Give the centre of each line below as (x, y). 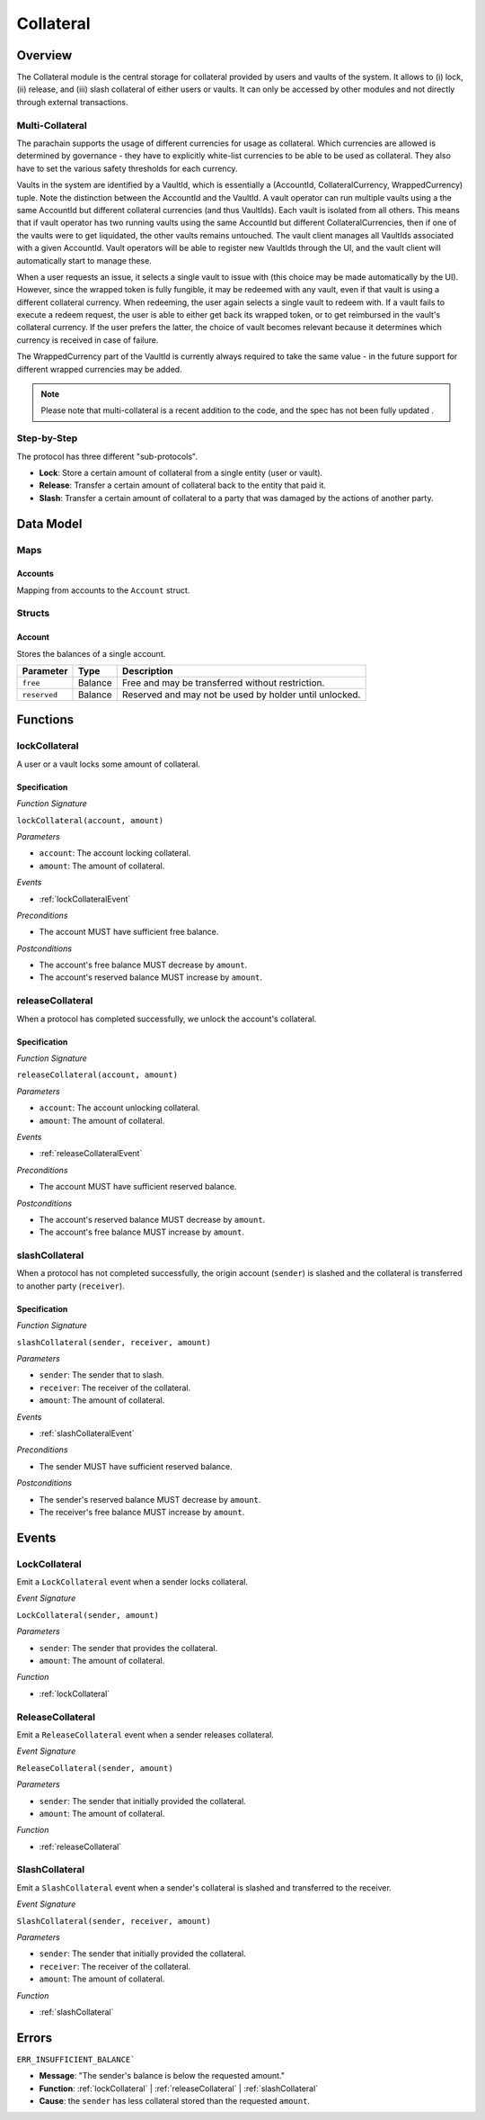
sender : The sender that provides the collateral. (128, 1648)
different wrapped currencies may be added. (100, 369)
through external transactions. (72, 102)
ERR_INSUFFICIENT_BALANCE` (76, 2059)
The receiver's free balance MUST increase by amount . (142, 1512)
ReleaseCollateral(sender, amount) (95, 1768)
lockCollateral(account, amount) (90, 820)
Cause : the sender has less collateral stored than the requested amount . (174, 2101)
